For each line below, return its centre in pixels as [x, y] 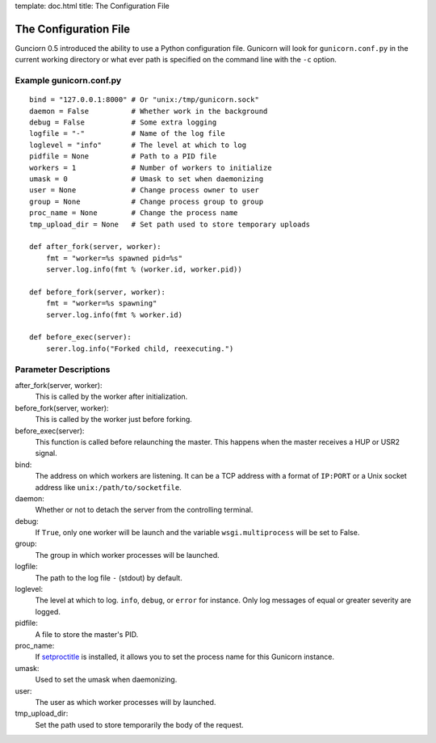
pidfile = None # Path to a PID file [123, 156]
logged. [48, 611]
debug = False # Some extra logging [123, 122]
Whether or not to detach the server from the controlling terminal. [144, 510]
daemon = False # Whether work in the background [149, 111]
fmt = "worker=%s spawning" [101, 304]
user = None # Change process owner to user [145, 190]
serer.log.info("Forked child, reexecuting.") [140, 348]
